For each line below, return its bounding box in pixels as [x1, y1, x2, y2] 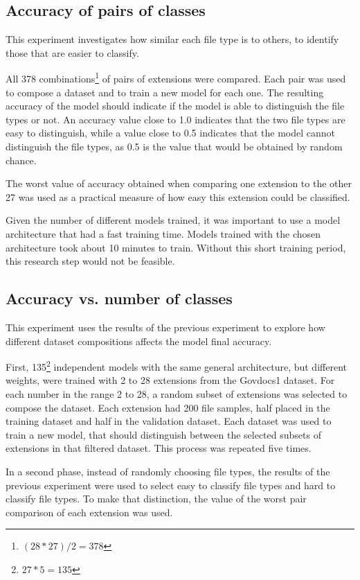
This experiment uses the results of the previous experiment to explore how [6, 319, 325, 334]
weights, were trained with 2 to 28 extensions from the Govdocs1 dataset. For [6, 373, 335, 387]
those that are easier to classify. [6, 45, 139, 60]
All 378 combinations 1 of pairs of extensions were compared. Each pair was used [6, 69, 346, 86]
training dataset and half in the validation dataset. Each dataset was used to [6, 414, 332, 428]
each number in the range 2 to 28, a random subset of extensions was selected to [6, 387, 348, 401]
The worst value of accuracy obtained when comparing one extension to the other [6, 176, 352, 191]
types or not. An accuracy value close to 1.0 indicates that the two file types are [6, 112, 345, 126]
